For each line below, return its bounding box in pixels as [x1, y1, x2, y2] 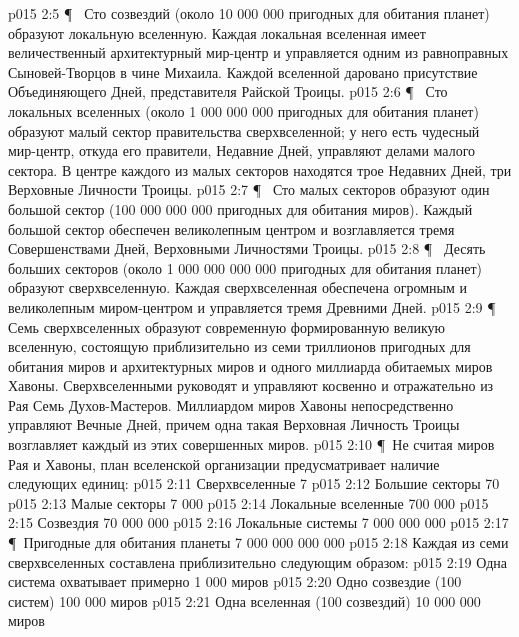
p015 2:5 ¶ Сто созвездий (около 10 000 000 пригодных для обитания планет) [8, 3, 490, 23]
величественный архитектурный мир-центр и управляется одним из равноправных [8, 42, 509, 63]
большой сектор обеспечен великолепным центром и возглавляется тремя [8, 218, 455, 239]
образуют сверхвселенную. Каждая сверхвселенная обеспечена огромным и [8, 277, 467, 298]
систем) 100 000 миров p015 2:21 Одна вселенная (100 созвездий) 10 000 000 [8, 590, 481, 611]
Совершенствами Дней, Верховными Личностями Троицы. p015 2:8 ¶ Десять [8, 238, 486, 259]
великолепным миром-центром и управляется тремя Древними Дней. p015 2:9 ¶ [8, 296, 496, 317]
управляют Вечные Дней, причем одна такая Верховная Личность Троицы [8, 414, 460, 435]
